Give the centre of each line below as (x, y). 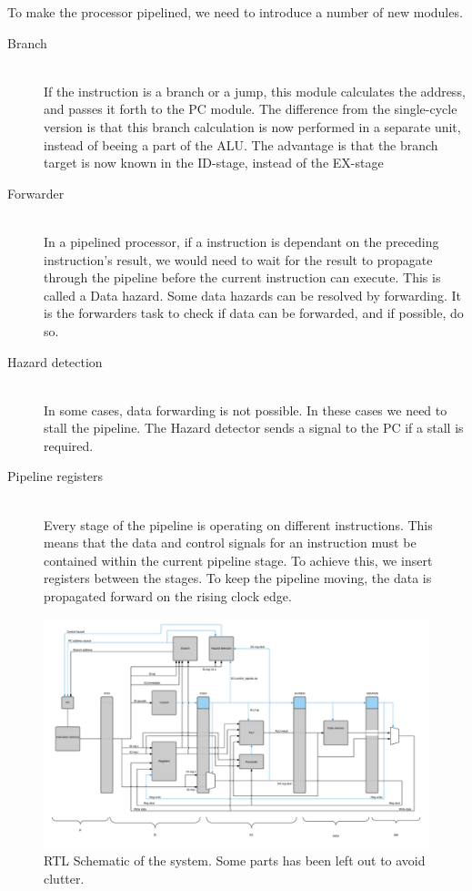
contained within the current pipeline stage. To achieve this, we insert (238, 560)
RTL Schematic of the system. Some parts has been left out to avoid (235, 860)
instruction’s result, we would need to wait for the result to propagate (238, 259)
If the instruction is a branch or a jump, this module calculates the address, (255, 91)
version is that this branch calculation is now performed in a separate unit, (252, 126)
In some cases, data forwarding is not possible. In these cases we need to (246, 410)
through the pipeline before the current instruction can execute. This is (242, 277)
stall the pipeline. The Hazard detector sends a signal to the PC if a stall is (254, 428)
